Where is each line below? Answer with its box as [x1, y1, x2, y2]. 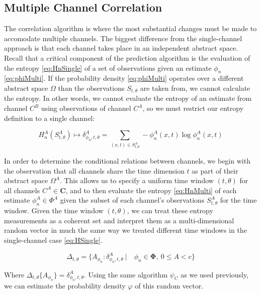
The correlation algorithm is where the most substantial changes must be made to [4, 23, 257, 34]
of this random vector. [135, 280, 204, 290]
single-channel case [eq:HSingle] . [4, 235, 103, 245]
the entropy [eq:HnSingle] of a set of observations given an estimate [4, 62, 212, 73]
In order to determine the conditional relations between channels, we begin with [4, 156, 250, 166]
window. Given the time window [4, 205, 104, 216]
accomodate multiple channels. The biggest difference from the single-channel [4, 33, 242, 43]
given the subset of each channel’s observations [60, 195, 205, 205]
